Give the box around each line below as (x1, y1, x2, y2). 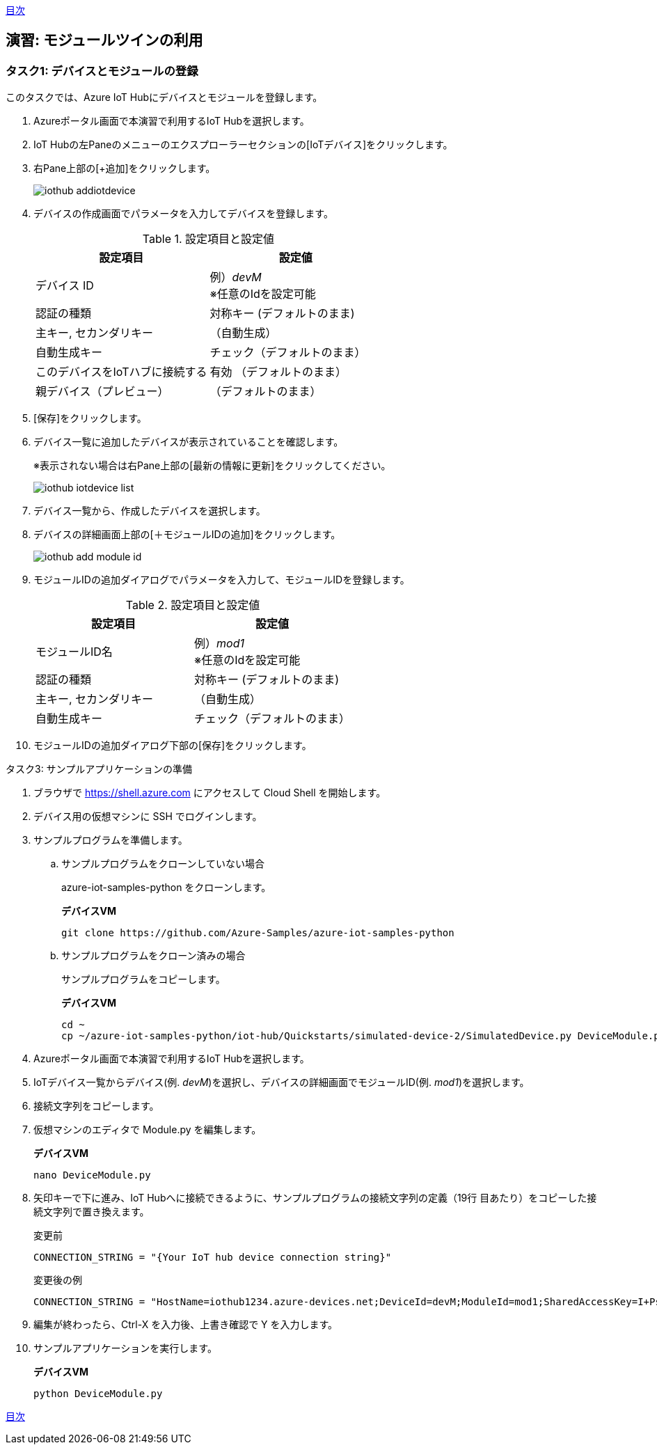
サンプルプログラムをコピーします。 (61, 973, 225, 986)
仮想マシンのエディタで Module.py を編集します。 (33, 1124, 262, 1136)
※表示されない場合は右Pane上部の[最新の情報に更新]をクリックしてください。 (33, 459, 391, 472)
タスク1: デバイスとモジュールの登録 (6, 63, 198, 78)
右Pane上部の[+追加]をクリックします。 (33, 162, 216, 175)
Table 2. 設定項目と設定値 (125, 598, 260, 613)
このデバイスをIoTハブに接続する (35, 365, 207, 379)
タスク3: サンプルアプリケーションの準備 (6, 763, 192, 775)
